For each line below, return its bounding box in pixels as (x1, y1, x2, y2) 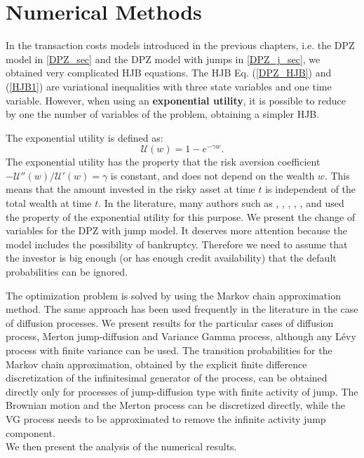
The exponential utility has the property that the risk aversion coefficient (6, 154, 321, 169)
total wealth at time (6, 196, 92, 210)
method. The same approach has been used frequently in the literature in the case (6, 302, 358, 316)
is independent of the (265, 182, 356, 196)
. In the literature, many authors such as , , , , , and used (98, 196, 344, 210)
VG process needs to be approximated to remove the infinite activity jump (6, 411, 326, 426)
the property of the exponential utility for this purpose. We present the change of (6, 209, 356, 224)
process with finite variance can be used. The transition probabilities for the (6, 343, 332, 357)
